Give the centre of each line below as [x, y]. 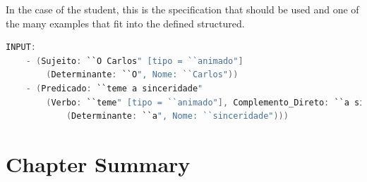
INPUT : [21, 47]
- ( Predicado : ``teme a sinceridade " [114, 88]
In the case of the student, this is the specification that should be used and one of [182, 9]
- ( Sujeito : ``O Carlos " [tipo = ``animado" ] [134, 61]
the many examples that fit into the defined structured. [125, 23]
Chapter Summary [98, 163]
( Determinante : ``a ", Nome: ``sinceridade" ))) [177, 116]
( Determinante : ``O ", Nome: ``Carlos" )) [142, 75]
